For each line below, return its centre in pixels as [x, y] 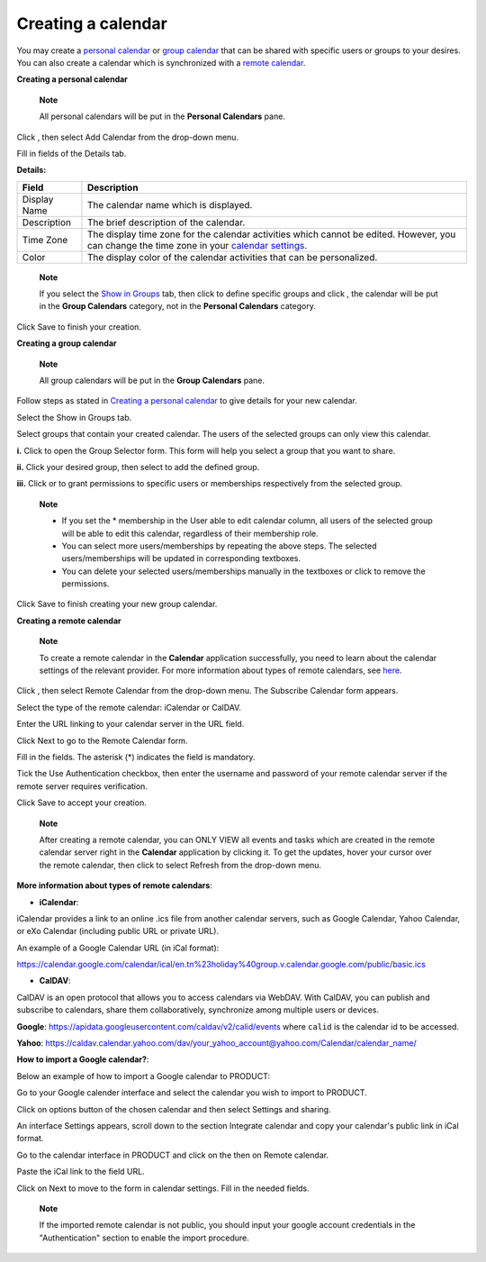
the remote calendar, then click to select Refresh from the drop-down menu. [180, 865]
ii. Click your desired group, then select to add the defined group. [138, 467]
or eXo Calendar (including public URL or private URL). [118, 931]
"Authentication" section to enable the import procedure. [144, 1238]
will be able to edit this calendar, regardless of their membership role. [190, 533]
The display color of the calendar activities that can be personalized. [232, 257]
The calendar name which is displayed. [170, 204]
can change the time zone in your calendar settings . [197, 245]
